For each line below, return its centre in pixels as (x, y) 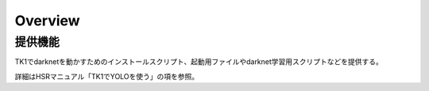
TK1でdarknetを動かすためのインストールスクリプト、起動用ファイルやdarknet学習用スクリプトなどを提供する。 (199, 62)
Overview (47, 21)
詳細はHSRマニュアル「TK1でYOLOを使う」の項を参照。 (107, 76)
